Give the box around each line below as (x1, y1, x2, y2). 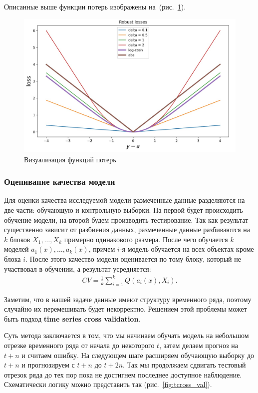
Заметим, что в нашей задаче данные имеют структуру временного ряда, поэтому (4, 294, 252, 304)
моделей (4, 244, 29, 254)
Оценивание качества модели (4, 175, 115, 188)
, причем (88, 244, 115, 254)
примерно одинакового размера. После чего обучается (64, 234, 228, 244)
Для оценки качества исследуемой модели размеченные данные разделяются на (4, 195, 245, 205)
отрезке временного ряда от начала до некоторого (4, 340, 155, 350)
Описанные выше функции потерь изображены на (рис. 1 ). (4, 1, 186, 11)
